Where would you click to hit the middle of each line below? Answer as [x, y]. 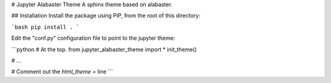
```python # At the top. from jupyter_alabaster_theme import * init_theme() [104, 49]
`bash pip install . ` [45, 27]
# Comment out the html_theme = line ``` [62, 72]
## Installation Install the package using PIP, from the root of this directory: [106, 16]
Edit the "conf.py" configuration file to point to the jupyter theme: [93, 38]
